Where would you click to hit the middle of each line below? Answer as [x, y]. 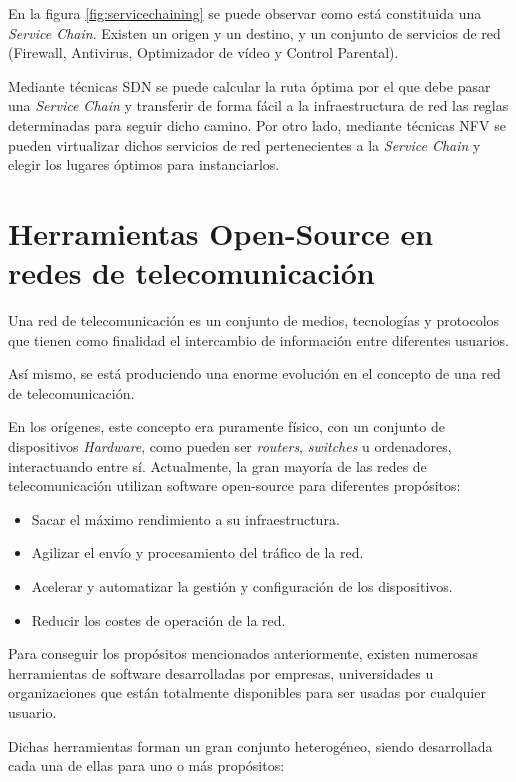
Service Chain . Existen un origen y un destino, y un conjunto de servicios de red [254, 32]
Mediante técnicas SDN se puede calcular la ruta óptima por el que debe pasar [249, 85]
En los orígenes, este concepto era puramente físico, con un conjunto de [226, 426]
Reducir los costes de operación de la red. [158, 619]
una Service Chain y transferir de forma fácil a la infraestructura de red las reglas [258, 105]
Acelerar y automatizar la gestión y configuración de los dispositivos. [242, 586]
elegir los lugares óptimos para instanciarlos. [144, 164]
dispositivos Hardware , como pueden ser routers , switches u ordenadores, [230, 446]
